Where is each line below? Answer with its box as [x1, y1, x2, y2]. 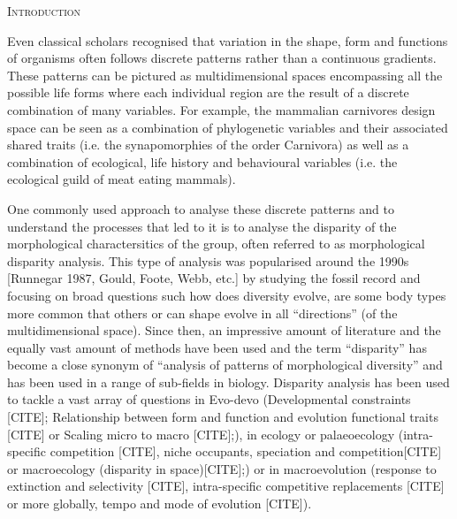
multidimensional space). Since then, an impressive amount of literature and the [7, 321, 441, 340]
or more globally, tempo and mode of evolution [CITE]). [7, 494, 312, 513]
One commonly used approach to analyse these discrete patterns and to [7, 199, 394, 218]
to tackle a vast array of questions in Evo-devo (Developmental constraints [7, 390, 411, 408]
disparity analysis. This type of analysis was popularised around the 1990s [7, 251, 409, 270]
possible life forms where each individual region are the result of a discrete [7, 83, 409, 102]
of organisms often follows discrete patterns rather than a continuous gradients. [7, 49, 437, 67]
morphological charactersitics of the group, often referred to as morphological [7, 234, 425, 253]
